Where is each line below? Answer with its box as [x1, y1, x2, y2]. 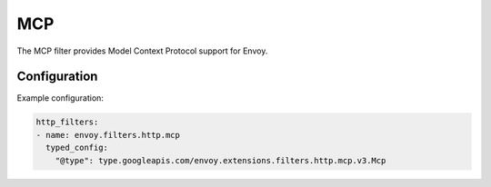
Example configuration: [16, 93, 105, 103]
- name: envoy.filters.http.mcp [35, 130, 181, 140]
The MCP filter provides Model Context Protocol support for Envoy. [16, 45, 268, 56]
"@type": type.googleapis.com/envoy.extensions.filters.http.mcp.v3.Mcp [55, 155, 386, 165]
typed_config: [45, 143, 109, 153]
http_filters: [35, 117, 99, 127]
